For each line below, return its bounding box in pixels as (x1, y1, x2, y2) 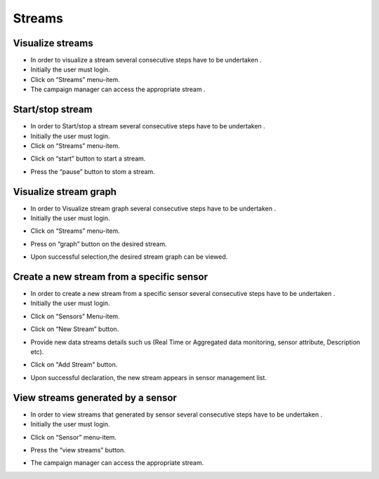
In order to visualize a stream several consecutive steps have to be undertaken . (30, 56, 262, 65)
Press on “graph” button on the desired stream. (30, 239, 168, 248)
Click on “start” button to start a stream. (30, 154, 146, 163)
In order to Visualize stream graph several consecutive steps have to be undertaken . (30, 204, 277, 212)
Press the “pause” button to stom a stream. (30, 167, 156, 175)
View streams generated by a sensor (13, 391, 177, 403)
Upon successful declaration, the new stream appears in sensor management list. (30, 373, 267, 382)
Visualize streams (13, 37, 94, 49)
